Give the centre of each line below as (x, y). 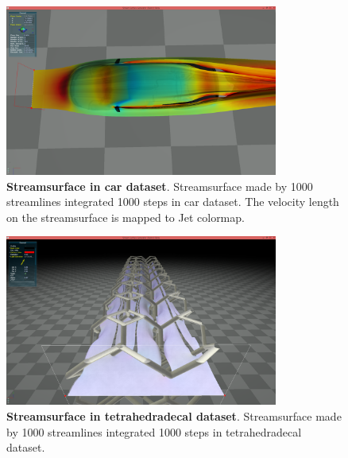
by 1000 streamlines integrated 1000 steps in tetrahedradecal (154, 431)
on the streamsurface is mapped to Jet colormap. (126, 217)
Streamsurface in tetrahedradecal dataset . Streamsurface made (174, 415)
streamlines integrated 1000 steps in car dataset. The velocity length (173, 202)
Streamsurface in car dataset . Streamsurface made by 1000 (160, 186)
